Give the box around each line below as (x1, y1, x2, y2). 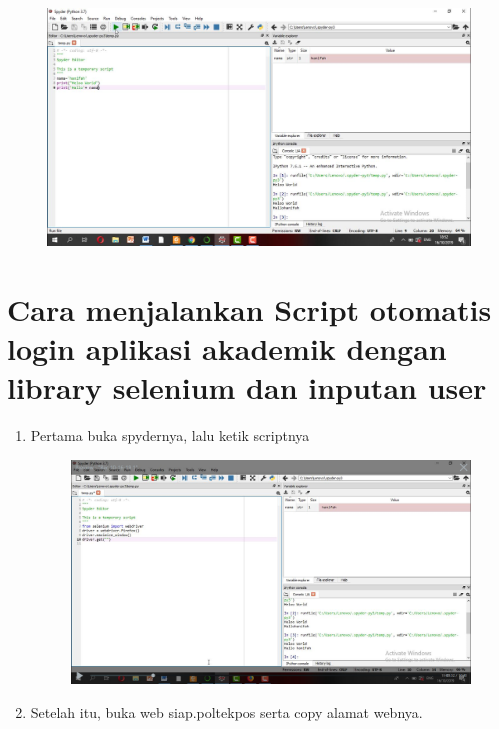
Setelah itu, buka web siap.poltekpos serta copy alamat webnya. (30, 702, 423, 723)
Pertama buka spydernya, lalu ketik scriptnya (30, 425, 310, 446)
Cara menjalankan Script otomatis (7, 288, 492, 329)
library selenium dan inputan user (7, 367, 487, 408)
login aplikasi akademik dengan (7, 328, 447, 369)
